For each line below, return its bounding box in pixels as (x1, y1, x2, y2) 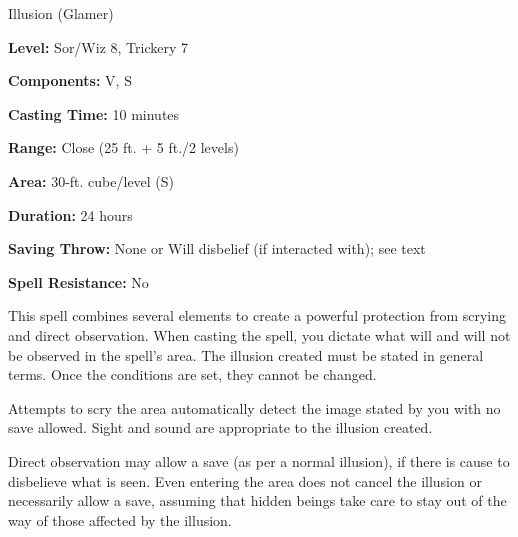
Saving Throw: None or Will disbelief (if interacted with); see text (8, 238, 426, 259)
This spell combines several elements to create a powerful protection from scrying (8, 305, 507, 326)
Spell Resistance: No (8, 271, 149, 292)
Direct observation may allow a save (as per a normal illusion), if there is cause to (8, 450, 510, 471)
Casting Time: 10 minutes (8, 103, 180, 124)
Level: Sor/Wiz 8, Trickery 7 (8, 36, 188, 57)
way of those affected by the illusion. (8, 509, 232, 530)
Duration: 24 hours (8, 204, 133, 225)
